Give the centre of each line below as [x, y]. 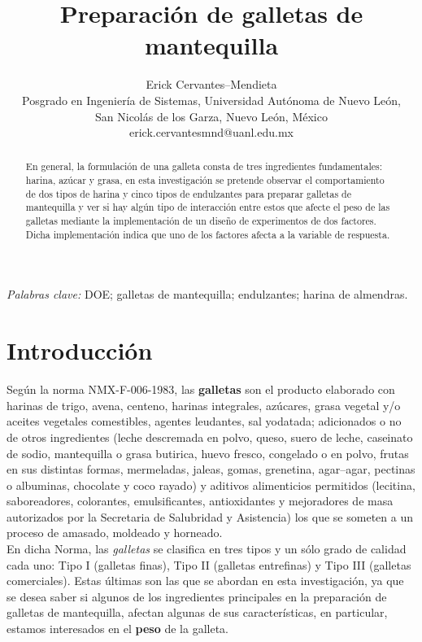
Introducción [80, 350]
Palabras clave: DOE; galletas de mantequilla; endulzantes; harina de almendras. [207, 294]
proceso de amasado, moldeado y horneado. [115, 533]
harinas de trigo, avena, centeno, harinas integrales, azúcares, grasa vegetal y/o [204, 405]
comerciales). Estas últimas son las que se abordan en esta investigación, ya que [205, 581]
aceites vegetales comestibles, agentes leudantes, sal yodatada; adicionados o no [204, 421]
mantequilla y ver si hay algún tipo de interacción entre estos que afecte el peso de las [208, 207]
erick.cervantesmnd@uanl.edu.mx [211, 132]
